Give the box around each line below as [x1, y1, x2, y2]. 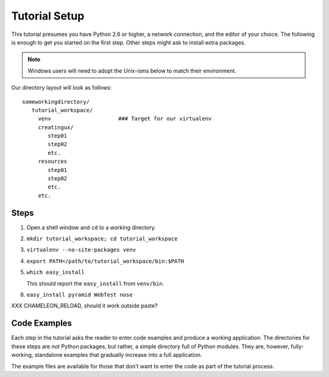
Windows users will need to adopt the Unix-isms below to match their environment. [27, 67, 237, 74]
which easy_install [26, 269, 85, 276]
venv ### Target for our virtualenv [38, 115, 212, 122]
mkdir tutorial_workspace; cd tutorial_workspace [26, 235, 178, 242]
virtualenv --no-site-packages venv [26, 246, 136, 253]
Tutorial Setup [11, 9, 85, 23]
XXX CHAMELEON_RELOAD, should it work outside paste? [11, 302, 158, 309]
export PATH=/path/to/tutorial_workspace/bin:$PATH [26, 257, 185, 265]
